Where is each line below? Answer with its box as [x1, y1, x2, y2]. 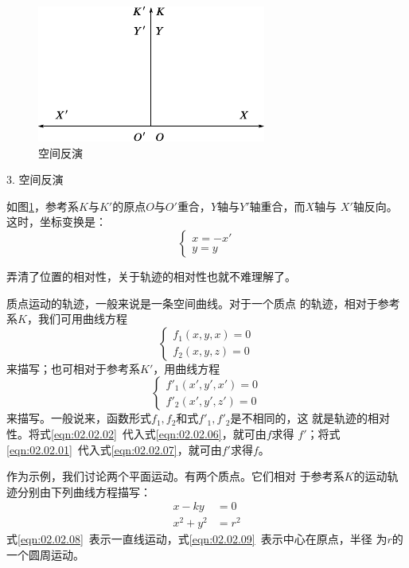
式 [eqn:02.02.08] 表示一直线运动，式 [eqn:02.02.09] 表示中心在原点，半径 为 [6, 531, 388, 547]
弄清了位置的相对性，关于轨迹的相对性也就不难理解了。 [6, 267, 296, 284]
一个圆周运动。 [6, 547, 84, 563]
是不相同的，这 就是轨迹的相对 [230, 410, 391, 426]
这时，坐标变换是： [6, 213, 107, 230]
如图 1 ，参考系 [6, 197, 79, 214]
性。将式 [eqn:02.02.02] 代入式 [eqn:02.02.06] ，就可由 [6, 425, 267, 442]
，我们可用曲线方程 [26, 310, 127, 327]
